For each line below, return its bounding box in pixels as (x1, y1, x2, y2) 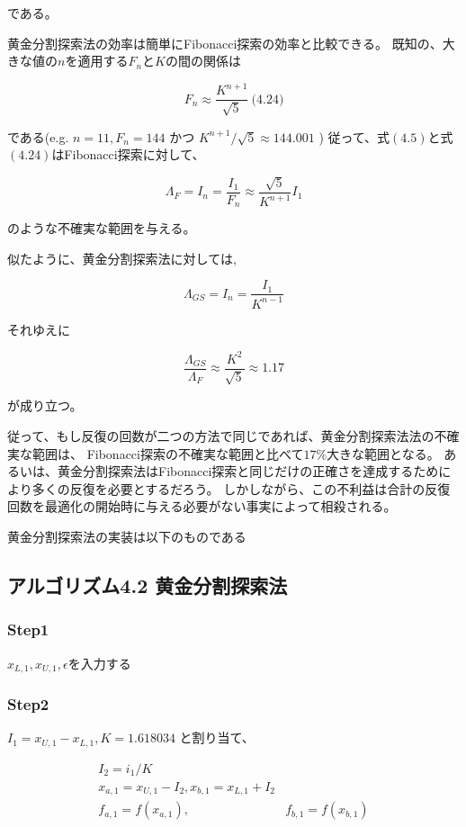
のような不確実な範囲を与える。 (7, 219, 196, 238)
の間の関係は (165, 51, 241, 70)
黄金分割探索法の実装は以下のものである (7, 526, 246, 545)
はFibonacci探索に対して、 (51, 145, 205, 164)
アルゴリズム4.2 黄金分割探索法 (7, 571, 288, 598)
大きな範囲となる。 (327, 444, 440, 463)
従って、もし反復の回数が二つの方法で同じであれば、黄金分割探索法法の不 (7, 426, 447, 445)
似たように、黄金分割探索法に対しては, (7, 248, 237, 267)
